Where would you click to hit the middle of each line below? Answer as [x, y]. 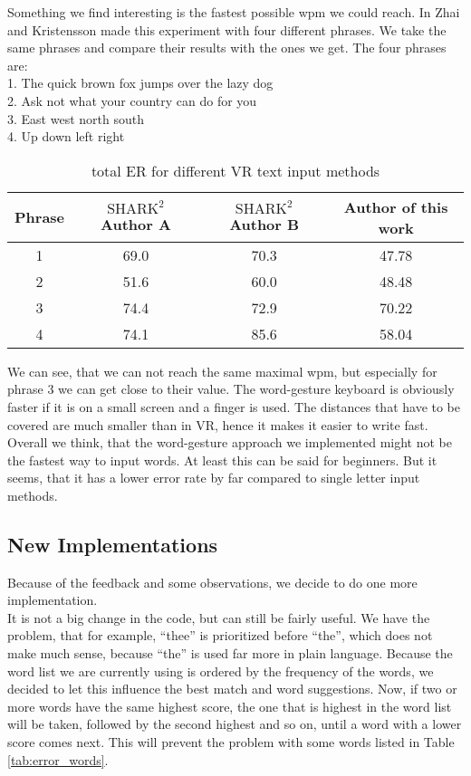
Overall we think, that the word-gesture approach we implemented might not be [230, 442]
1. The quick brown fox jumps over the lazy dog [140, 83]
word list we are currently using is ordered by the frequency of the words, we [221, 671]
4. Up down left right [66, 136]
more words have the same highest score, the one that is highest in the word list [230, 706]
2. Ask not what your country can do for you [132, 100]
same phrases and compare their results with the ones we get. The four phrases [227, 48]
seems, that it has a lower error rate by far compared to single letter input [214, 478]
